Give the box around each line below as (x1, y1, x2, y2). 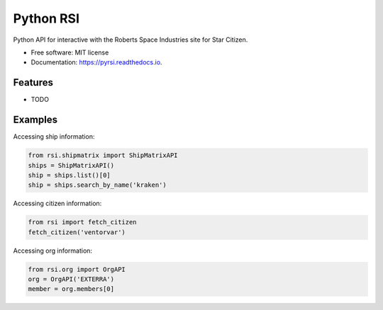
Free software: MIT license (30, 48, 109, 57)
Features (13, 76, 53, 88)
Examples (13, 114, 58, 126)
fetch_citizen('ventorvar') (28, 228, 126, 236)
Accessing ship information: (13, 132, 95, 141)
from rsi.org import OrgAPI (28, 265, 126, 273)
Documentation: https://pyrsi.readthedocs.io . (30, 58, 162, 67)
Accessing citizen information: (13, 199, 102, 208)
